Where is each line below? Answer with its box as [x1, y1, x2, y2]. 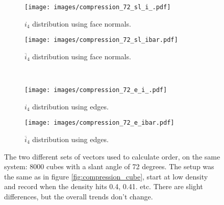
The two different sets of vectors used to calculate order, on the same [4, 151, 220, 162]
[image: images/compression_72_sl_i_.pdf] [24, 4, 171, 11]
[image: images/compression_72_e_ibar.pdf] [24, 119, 175, 127]
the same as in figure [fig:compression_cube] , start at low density [4, 171, 208, 181]
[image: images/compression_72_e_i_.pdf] [24, 86, 167, 94]
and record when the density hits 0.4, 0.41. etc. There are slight [4, 181, 203, 192]
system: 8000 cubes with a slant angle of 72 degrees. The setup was [4, 161, 214, 172]
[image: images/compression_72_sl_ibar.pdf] [24, 36, 178, 44]
